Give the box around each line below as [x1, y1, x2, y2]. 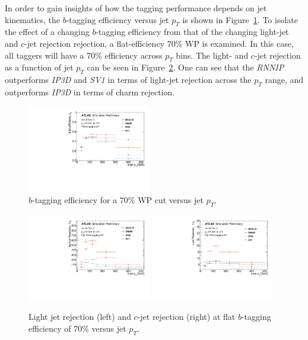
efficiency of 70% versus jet [28, 322, 126, 334]
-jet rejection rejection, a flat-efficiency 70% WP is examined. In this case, [24, 37, 294, 49]
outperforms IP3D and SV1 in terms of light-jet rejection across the [5, 73, 252, 86]
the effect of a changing [5, 25, 90, 38]
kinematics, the [5, 13, 61, 25]
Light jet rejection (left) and [28, 310, 131, 323]
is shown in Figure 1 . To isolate [182, 13, 298, 25]
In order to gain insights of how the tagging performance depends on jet [5, 2, 267, 14]
